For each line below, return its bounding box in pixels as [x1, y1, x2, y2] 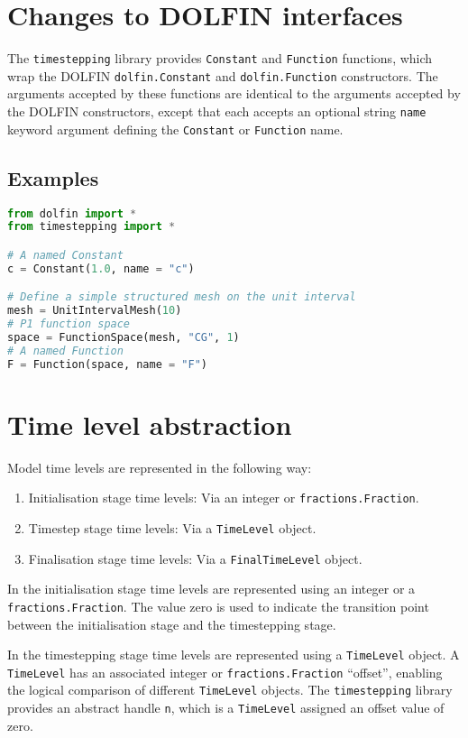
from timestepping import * [7, 220, 176, 234]
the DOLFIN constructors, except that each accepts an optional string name [7, 102, 427, 121]
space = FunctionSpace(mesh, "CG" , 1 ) [7, 330, 240, 344]
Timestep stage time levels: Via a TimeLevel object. [28, 518, 317, 537]
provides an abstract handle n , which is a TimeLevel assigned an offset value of [7, 698, 445, 717]
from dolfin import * [7, 207, 137, 220]
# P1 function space [7, 318, 131, 331]
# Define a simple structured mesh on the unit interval [7, 291, 356, 304]
